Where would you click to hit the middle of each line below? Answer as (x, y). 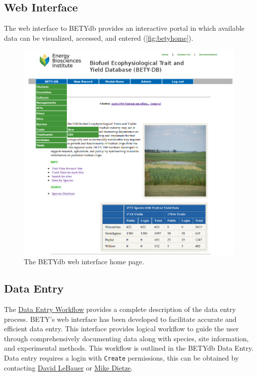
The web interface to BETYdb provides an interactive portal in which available (124, 28)
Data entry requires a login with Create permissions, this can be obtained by (122, 357)
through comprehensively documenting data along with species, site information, (127, 338)
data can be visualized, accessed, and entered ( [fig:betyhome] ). (99, 38)
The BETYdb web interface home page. (84, 262)
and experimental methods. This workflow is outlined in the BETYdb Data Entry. (129, 348)
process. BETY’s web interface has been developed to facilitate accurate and (120, 319)
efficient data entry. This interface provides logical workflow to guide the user (121, 329)
